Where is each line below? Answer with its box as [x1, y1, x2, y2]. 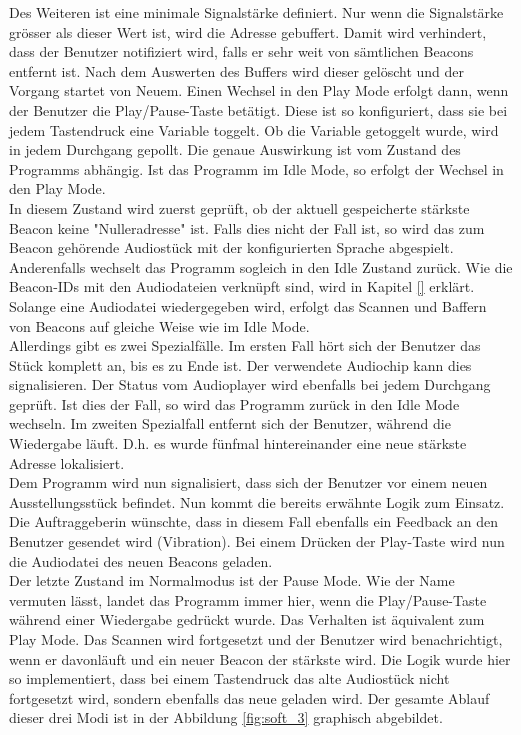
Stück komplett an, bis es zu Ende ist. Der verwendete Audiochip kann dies [9, 354, 472, 375]
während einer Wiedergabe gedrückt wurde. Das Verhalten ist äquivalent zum [9, 609, 485, 630]
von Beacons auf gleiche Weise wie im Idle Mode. [9, 315, 310, 336]
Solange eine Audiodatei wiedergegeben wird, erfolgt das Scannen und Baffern [9, 295, 487, 316]
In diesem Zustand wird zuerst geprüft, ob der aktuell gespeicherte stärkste [9, 197, 470, 218]
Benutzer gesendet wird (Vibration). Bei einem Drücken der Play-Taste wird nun [9, 531, 505, 552]
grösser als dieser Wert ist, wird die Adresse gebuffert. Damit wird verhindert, [9, 21, 487, 42]
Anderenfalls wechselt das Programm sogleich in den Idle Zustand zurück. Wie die [9, 256, 513, 277]
